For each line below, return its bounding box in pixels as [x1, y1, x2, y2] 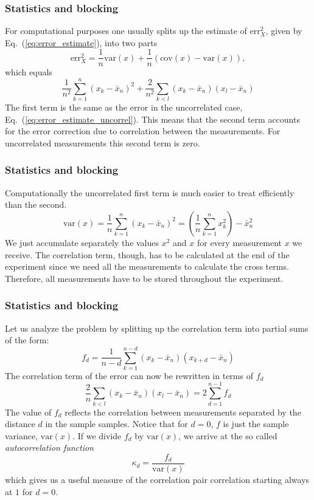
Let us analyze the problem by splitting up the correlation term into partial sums [5, 321, 309, 334]
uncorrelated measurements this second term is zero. [5, 136, 200, 149]
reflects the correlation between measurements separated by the [65, 405, 301, 418]
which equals [5, 66, 52, 78]
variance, [5, 429, 38, 442]
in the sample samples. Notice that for [45, 417, 188, 430]
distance [5, 417, 35, 430]
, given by [265, 24, 302, 37]
